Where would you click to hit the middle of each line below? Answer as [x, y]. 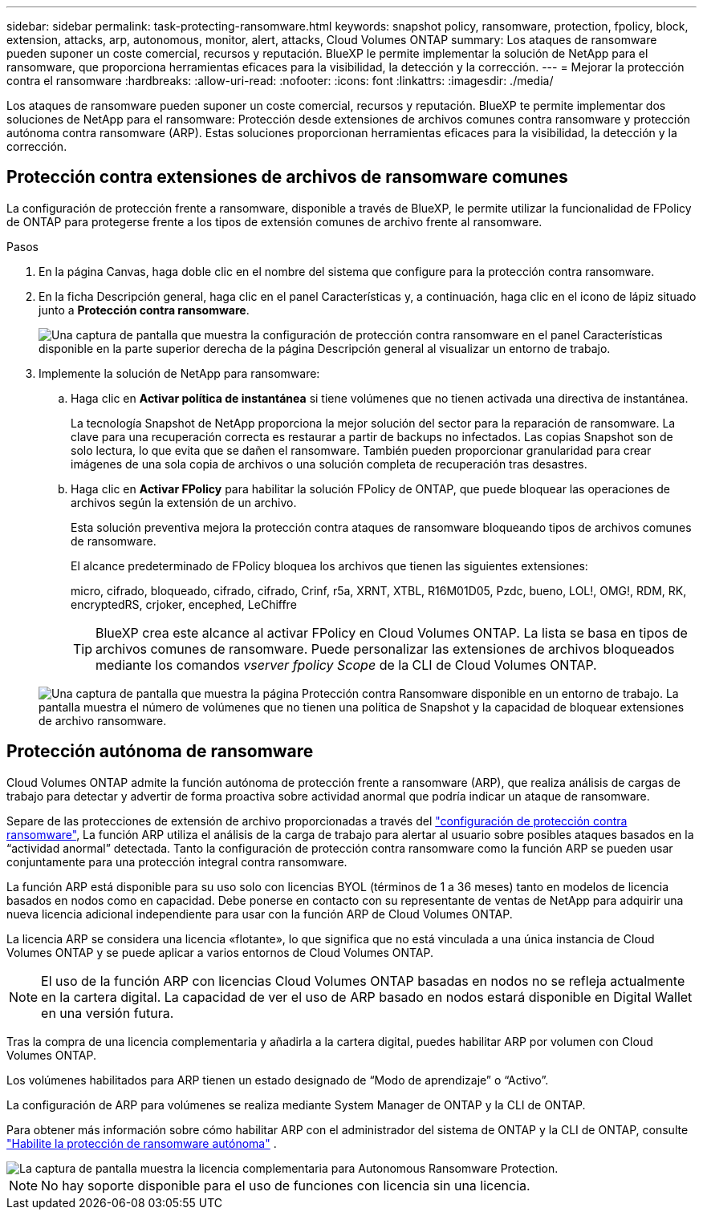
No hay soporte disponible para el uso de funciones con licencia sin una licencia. [286, 1185]
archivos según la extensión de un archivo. [184, 502]
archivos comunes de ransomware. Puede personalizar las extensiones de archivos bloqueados [385, 649]
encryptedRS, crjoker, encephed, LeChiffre [184, 604]
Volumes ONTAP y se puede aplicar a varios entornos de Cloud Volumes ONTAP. [220, 952]
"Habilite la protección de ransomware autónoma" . [142, 1143]
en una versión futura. [108, 1013]
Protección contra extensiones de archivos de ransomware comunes [287, 177]
